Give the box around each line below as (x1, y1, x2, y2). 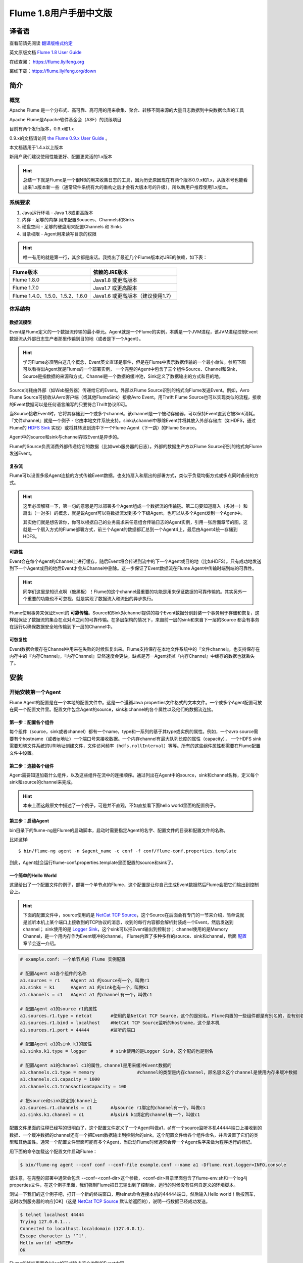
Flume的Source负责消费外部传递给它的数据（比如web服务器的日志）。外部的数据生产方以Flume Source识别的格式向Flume (9, 443, 262, 449)
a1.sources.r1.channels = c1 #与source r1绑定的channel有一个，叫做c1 (20, 1105, 206, 1110)
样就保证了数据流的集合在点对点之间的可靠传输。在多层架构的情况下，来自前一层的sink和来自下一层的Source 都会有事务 (9, 616, 260, 622)
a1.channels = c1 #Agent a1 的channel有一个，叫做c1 (20, 992, 153, 997)
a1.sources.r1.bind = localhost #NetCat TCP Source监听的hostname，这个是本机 (20, 1020, 220, 1026)
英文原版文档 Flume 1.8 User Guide (9, 50, 82, 56)
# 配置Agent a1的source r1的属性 (20, 1006, 97, 1011)
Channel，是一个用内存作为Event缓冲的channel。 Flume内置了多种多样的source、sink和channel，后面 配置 (23, 933, 247, 939)
